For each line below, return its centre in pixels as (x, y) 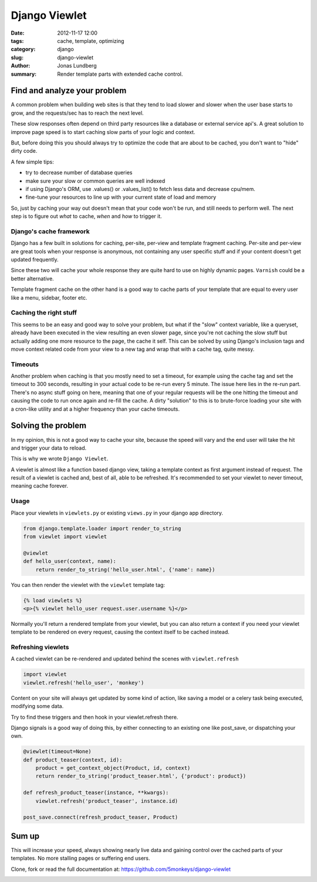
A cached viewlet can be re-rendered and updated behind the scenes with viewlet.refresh (125, 659)
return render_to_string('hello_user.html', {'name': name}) (125, 569)
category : (23, 49)
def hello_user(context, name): (70, 561)
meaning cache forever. (40, 486)
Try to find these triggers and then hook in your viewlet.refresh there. (95, 717)
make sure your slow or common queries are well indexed (95, 181)
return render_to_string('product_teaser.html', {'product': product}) (141, 776)
